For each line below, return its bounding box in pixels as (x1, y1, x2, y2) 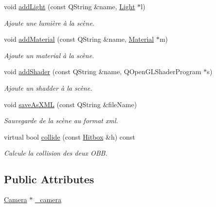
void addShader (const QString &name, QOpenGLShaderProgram (4, 66, 201, 77)
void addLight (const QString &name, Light (4, 1, 135, 11)
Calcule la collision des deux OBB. (4, 148, 108, 158)
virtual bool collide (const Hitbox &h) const (4, 131, 135, 142)
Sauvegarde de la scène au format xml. (4, 115, 118, 126)
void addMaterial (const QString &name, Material (4, 34, 154, 44)
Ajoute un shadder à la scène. (4, 82, 92, 93)
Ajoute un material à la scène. (4, 50, 94, 60)
